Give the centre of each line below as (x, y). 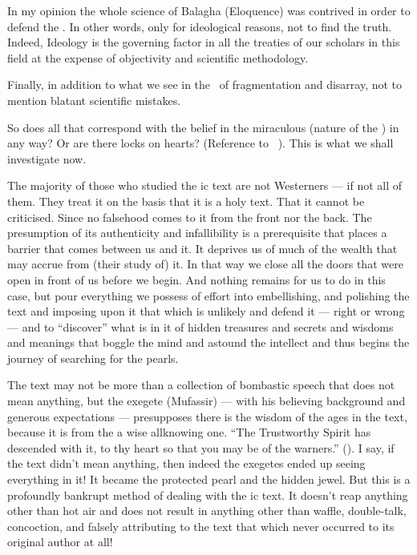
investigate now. (47, 158)
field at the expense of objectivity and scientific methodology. (158, 57)
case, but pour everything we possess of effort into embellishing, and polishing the (208, 295)
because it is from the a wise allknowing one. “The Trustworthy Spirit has (189, 432)
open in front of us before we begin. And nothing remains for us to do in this (196, 279)
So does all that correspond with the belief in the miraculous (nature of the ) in (203, 127)
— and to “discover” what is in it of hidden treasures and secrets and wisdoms (200, 326)
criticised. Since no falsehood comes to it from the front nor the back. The (190, 217)
